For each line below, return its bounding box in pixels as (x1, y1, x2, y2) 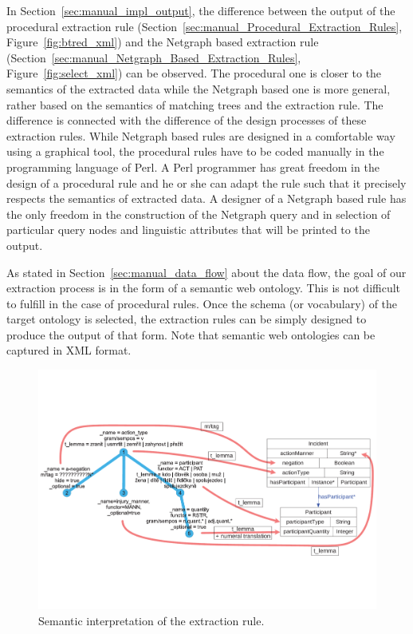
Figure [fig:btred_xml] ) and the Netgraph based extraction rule (6, 34, 319, 50)
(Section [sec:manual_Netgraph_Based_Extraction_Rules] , (6, 49, 301, 65)
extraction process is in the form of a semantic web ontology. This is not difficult (6, 279, 401, 296)
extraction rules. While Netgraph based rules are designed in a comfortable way (6, 127, 395, 144)
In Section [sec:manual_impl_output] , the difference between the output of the (6, 2, 395, 18)
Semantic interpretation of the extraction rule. (38, 612, 265, 628)
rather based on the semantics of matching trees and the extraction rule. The (6, 96, 383, 113)
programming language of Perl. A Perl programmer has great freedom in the (6, 158, 380, 175)
